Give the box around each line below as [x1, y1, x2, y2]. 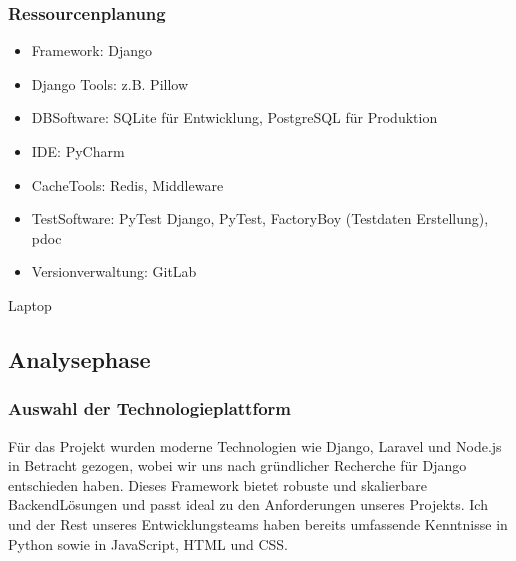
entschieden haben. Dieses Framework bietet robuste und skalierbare [8, 474, 428, 495]
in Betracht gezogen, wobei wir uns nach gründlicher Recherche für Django [8, 455, 467, 476]
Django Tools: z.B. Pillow [31, 73, 189, 94]
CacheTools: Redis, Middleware [31, 174, 224, 195]
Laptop [8, 294, 52, 315]
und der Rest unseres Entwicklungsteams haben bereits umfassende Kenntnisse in [8, 513, 508, 534]
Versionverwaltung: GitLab [31, 261, 197, 282]
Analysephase [8, 343, 151, 374]
